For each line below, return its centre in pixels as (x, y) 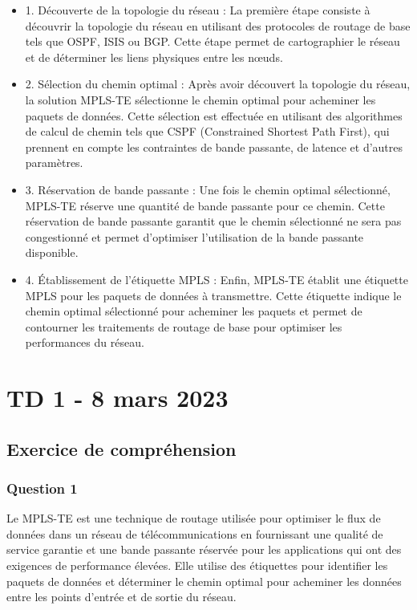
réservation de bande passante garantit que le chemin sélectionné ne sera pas (213, 221)
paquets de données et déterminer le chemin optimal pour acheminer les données (204, 581)
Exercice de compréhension (121, 448)
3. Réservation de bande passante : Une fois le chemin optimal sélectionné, (208, 189)
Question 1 (42, 488)
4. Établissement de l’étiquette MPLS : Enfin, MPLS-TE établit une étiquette (217, 279)
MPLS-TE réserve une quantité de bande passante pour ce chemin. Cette (205, 205)
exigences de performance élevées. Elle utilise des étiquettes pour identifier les (197, 565)
